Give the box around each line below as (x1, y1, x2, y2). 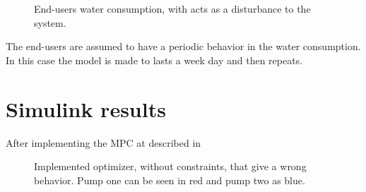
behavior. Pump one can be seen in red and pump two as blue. (34, 172, 305, 187)
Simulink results (6, 94, 166, 123)
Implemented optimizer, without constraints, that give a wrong (34, 159, 307, 174)
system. (34, 15, 66, 30)
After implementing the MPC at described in (6, 135, 201, 150)
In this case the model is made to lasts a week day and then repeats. (6, 52, 303, 67)
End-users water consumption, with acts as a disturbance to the (34, 1, 311, 16)
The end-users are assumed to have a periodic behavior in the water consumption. (6, 39, 361, 54)
